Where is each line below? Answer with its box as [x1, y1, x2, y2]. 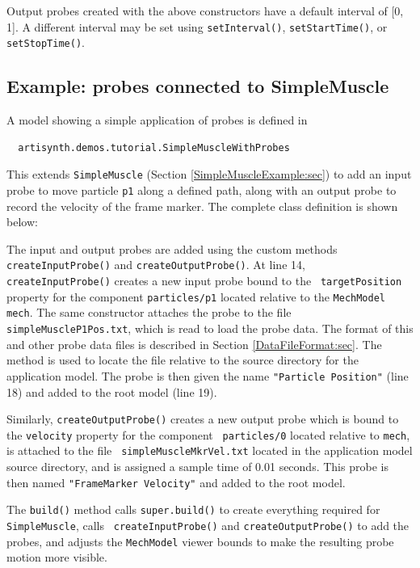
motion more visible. [6, 549, 107, 566]
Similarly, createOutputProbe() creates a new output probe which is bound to [6, 410, 399, 427]
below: [6, 213, 38, 230]
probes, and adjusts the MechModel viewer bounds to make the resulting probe [6, 532, 394, 549]
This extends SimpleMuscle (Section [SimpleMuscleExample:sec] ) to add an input [6, 166, 412, 183]
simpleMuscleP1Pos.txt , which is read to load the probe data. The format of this [6, 320, 414, 337]
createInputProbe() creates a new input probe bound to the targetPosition [6, 272, 402, 289]
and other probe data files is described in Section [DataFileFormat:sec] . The [6, 335, 382, 352]
